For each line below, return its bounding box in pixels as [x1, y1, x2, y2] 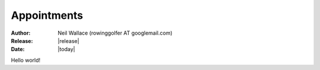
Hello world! [11, 56, 41, 64]
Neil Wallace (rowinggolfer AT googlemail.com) [57, 29, 173, 36]
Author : [11, 29, 31, 36]
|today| [57, 46, 75, 53]
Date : [11, 46, 25, 53]
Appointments [11, 9, 84, 22]
